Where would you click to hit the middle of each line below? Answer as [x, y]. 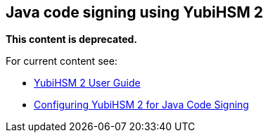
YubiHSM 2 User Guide [87, 83]
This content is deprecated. [72, 39]
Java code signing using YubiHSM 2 [134, 12]
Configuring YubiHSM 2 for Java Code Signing [141, 105]
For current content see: [62, 61]
